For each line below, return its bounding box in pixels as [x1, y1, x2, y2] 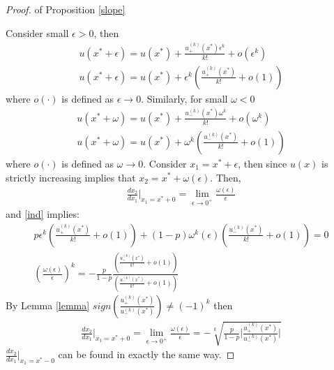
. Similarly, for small [141, 91, 228, 105]
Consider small [6, 25, 69, 40]
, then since [238, 156, 287, 170]
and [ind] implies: [6, 207, 79, 221]
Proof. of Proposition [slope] [6, 2, 126, 16]
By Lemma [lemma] [6, 297, 90, 312]
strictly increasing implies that [6, 170, 136, 184]
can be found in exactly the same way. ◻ [58, 347, 235, 362]
